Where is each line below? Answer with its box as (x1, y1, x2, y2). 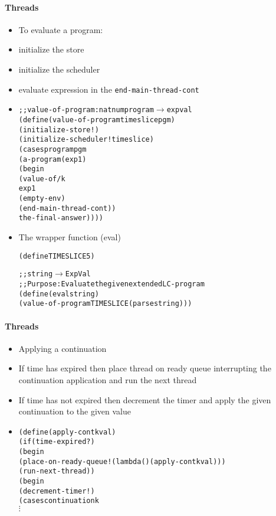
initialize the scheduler (18, 63, 100, 75)
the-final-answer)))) (18, 214, 103, 223)
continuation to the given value (18, 405, 131, 417)
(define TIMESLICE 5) (18, 252, 95, 260)
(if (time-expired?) (18, 437, 95, 446)
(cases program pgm (18, 145, 87, 154)
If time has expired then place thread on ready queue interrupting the (18, 362, 271, 374)
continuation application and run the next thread (18, 373, 197, 386)
